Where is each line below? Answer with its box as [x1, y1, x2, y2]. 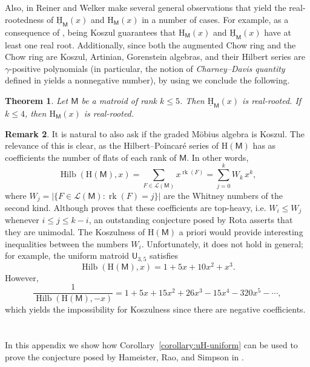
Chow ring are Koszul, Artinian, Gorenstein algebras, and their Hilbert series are [5, 50, 305, 63]
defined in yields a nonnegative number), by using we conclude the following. [5, 74, 290, 86]
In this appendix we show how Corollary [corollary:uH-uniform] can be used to [5, 339, 298, 351]
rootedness [5, 13, 44, 25]
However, [5, 271, 39, 284]
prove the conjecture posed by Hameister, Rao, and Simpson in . [5, 350, 244, 363]
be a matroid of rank [81, 94, 157, 106]
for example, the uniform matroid [5, 249, 130, 262]
